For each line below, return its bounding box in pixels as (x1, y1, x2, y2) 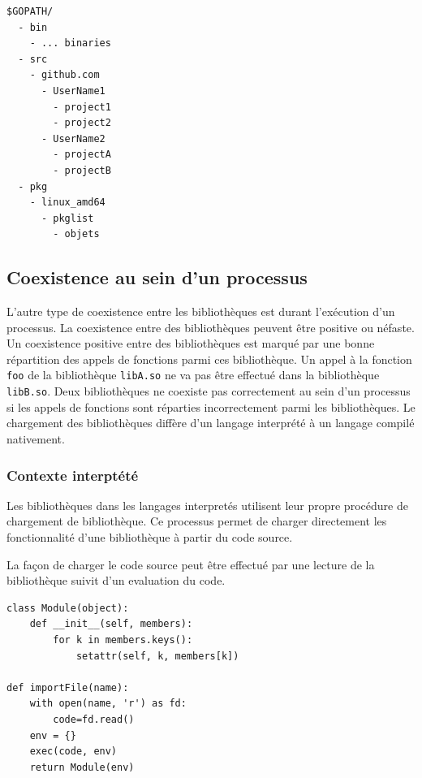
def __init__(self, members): (29, 618, 193, 630)
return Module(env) (29, 761, 135, 773)
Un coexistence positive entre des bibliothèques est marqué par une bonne (6, 335, 375, 352)
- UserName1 (41, 84, 105, 97)
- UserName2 (41, 132, 105, 145)
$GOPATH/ (6, 6, 54, 17)
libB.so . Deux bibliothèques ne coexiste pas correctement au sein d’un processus (6, 383, 411, 400)
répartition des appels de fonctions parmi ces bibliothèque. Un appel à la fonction (6, 350, 412, 367)
